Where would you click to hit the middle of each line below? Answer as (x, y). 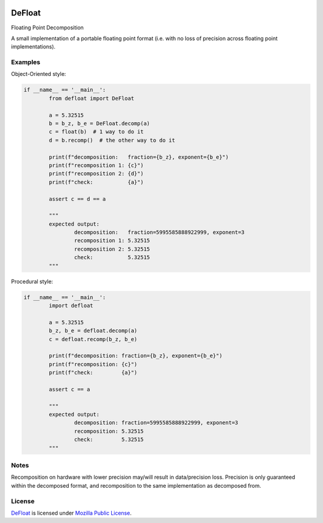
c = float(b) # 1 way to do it (96, 132)
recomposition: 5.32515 (109, 431)
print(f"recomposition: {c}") (93, 364)
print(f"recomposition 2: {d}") (96, 174)
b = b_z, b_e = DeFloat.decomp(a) (99, 123)
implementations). (33, 47)
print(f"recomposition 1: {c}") (96, 165)
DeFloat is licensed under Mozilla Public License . (71, 513)
